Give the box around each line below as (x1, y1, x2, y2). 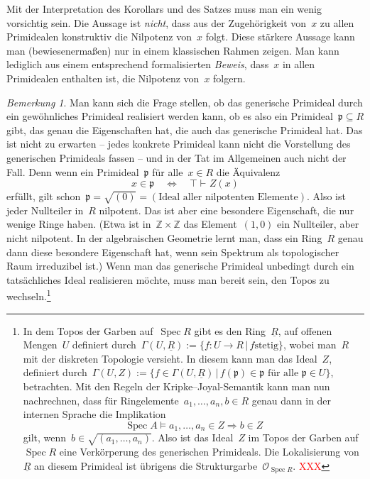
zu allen (320, 15, 354, 30)
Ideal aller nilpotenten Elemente (158, 192, 298, 203)
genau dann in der (251, 392, 332, 407)
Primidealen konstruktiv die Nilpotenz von (6, 29, 192, 44)
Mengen (23, 337, 58, 352)
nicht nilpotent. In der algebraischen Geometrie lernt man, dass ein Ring (6, 231, 322, 246)
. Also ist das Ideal (151, 430, 234, 445)
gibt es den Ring (194, 323, 266, 338)
